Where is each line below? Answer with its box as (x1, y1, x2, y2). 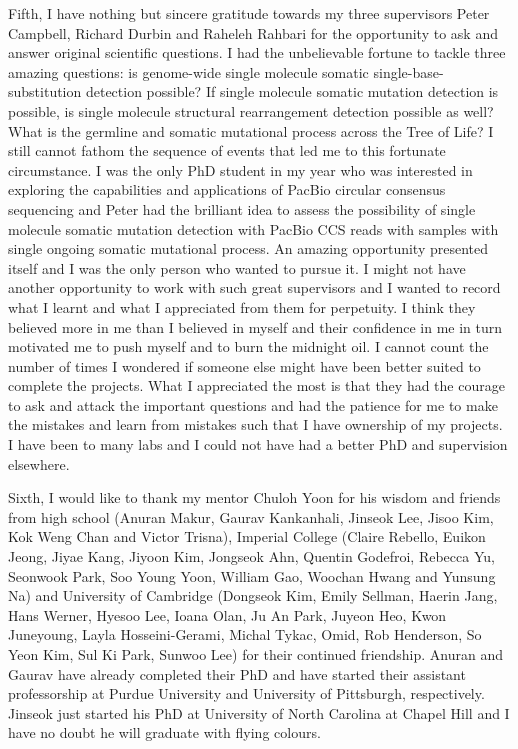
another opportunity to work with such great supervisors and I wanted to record (8, 277, 501, 298)
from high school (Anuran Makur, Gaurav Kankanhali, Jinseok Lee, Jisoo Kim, (8, 506, 494, 527)
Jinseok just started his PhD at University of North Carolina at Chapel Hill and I (8, 702, 510, 723)
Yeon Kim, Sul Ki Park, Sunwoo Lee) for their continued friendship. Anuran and (8, 644, 504, 664)
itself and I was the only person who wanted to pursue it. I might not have (8, 257, 466, 278)
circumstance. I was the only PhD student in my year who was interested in (8, 159, 473, 180)
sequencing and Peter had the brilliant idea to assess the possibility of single (8, 198, 476, 219)
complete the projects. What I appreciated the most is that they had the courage (8, 375, 505, 396)
